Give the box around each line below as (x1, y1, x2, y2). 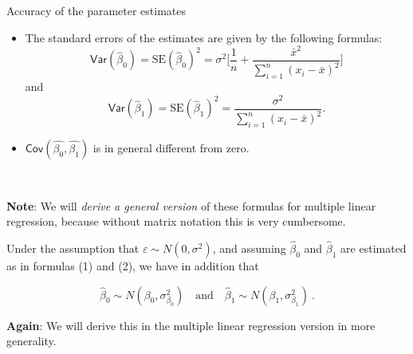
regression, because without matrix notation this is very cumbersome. (6, 213, 346, 230)
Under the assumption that (6, 239, 140, 256)
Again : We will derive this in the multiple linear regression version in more (6, 317, 376, 333)
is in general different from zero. (92, 139, 250, 155)
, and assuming (212, 239, 286, 256)
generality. (6, 332, 57, 349)
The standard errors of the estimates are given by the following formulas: (25, 29, 383, 45)
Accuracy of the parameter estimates (6, 2, 187, 18)
